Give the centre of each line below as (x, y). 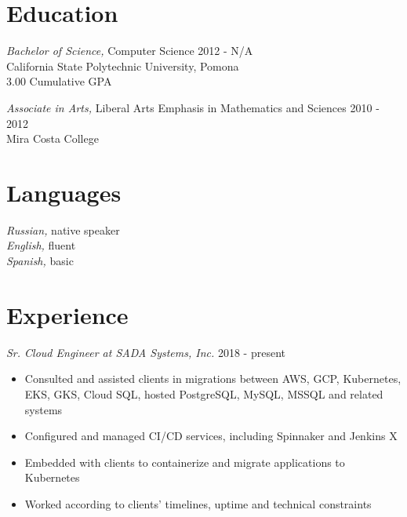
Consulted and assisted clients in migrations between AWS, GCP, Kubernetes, (213, 379)
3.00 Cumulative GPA (59, 81)
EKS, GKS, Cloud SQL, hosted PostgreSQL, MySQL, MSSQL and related (204, 393)
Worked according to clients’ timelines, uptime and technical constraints (198, 503)
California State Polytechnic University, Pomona (123, 66)
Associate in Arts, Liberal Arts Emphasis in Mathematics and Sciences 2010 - (193, 107)
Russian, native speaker (63, 229)
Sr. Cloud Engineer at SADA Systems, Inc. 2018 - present (146, 352)
